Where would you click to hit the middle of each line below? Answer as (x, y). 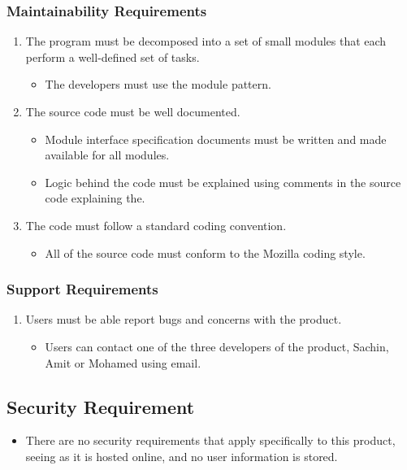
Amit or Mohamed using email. (123, 362)
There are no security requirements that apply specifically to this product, (210, 440)
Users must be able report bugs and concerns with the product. (184, 319)
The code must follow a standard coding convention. (156, 225)
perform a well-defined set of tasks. (113, 57)
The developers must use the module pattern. (158, 84)
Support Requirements (82, 289)
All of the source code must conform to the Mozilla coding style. (205, 252)
